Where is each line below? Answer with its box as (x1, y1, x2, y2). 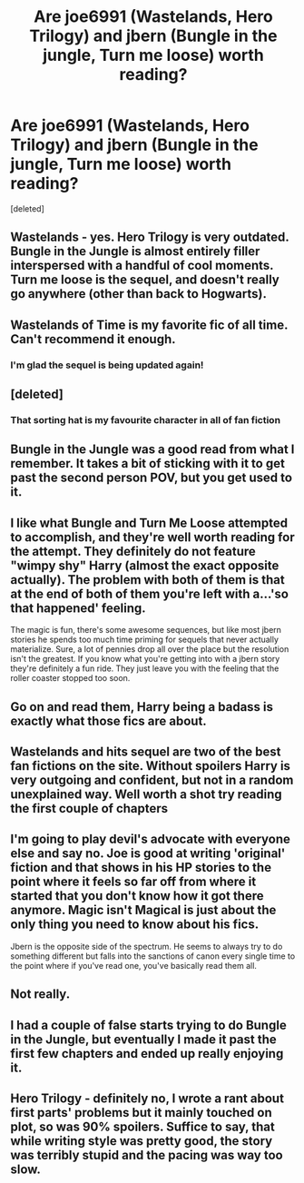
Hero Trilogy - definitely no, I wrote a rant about (10, 1090, 285, 1106)
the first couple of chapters (10, 801, 169, 816)
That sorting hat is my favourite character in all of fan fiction (10, 413, 280, 426)
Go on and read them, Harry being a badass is (10, 699, 274, 715)
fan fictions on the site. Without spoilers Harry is (10, 758, 291, 774)
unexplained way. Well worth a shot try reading (10, 786, 282, 802)
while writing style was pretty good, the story (10, 1133, 273, 1148)
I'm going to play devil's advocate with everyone (10, 832, 291, 847)
